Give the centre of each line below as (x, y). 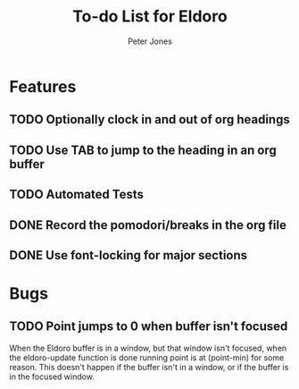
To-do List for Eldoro (150, 17)
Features (43, 86)
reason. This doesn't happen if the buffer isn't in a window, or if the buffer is (149, 367)
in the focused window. (52, 376)
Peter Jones (150, 41)
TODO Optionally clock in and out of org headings (149, 119)
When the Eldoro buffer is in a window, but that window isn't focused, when (148, 348)
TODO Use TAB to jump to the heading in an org (143, 150)
